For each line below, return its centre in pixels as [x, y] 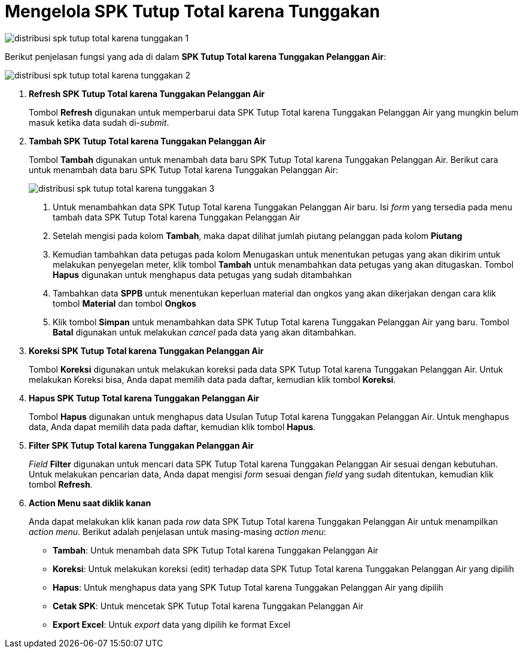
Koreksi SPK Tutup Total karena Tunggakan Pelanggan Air [146, 350]
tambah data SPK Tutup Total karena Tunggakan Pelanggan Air [177, 217]
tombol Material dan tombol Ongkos [124, 303]
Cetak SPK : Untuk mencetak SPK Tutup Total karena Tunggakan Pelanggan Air [208, 606]
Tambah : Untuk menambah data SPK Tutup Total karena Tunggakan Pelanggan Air [216, 550]
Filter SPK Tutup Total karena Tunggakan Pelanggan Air [141, 445]
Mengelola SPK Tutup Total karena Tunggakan [192, 11]
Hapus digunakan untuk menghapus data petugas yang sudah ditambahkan [202, 274]
